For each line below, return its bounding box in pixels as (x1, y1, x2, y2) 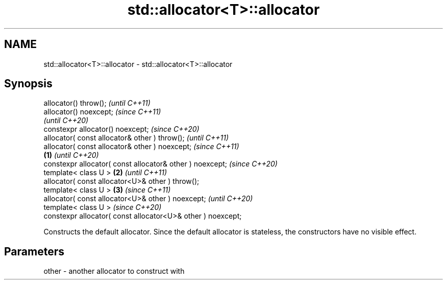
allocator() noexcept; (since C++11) (43, 107, 161, 116)
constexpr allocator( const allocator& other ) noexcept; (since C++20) (43, 159, 278, 169)
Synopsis (4, 77, 53, 90)
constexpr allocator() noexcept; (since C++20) (43, 125, 200, 134)
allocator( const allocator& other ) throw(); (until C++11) (43, 133, 229, 143)
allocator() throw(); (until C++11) (43, 99, 151, 108)
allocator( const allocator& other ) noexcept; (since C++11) (43, 142, 239, 151)
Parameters (4, 245, 64, 258)
